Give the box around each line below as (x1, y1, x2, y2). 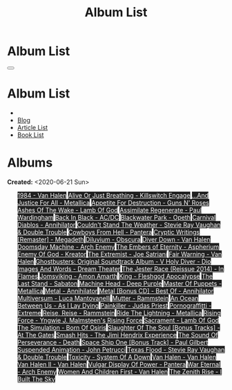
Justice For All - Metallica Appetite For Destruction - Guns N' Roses (17, 198, 209, 207)
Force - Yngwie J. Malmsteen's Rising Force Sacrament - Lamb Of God (17, 316, 220, 324)
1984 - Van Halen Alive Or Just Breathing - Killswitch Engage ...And (17, 191, 209, 199)
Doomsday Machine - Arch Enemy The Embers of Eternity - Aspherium (17, 242, 220, 251)
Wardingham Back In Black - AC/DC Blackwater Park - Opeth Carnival (17, 213, 216, 221)
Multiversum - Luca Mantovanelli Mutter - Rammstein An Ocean (17, 294, 199, 302)
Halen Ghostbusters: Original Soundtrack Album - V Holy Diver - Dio (17, 257, 212, 266)
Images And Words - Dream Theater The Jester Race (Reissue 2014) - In (17, 264, 224, 272)
